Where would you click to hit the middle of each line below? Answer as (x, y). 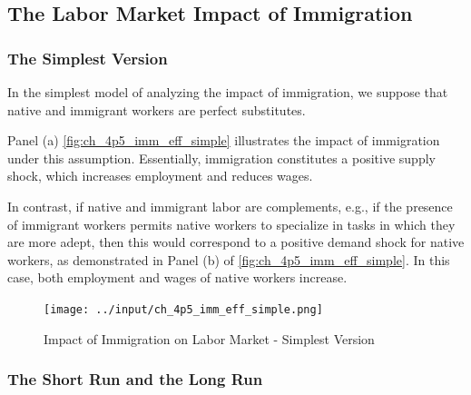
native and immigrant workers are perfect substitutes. (157, 109)
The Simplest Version (88, 58)
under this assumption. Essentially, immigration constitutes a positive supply (221, 158)
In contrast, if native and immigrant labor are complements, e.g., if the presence (230, 206)
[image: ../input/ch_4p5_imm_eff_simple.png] (183, 309)
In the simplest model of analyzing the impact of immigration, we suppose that (228, 92)
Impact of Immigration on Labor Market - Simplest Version (209, 338)
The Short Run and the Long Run (135, 379)
